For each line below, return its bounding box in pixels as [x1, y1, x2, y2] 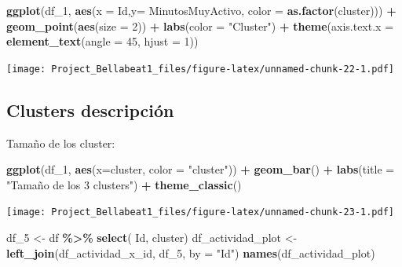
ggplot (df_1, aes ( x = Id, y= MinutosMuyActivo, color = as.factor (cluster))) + [6, 2, 397, 18]
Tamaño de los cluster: [6, 134, 115, 151]
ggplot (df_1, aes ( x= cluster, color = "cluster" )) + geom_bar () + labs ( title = [6, 161, 395, 177]
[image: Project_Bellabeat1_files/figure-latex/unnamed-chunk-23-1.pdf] [6, 207, 394, 218]
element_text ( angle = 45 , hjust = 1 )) [6, 33, 199, 49]
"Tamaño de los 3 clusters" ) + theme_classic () [6, 176, 242, 192]
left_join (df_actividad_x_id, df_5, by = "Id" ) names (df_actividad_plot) [6, 244, 375, 261]
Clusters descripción [6, 97, 174, 122]
